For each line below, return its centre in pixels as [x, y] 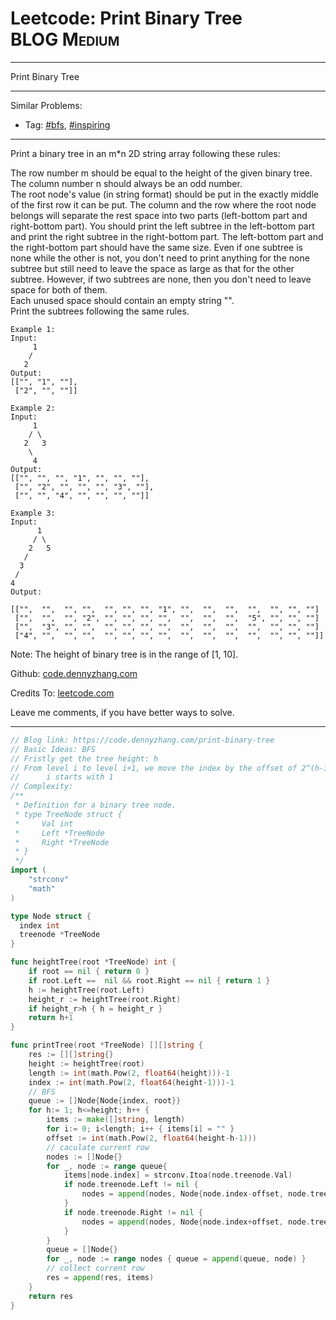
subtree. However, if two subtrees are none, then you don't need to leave [161, 279]
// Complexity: [42, 787]
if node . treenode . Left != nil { [131, 1185]
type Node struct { [51, 916]
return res [51, 1296]
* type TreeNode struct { [68, 814]
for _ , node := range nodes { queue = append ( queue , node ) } [176, 1259]
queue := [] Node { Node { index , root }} [105, 1101]
